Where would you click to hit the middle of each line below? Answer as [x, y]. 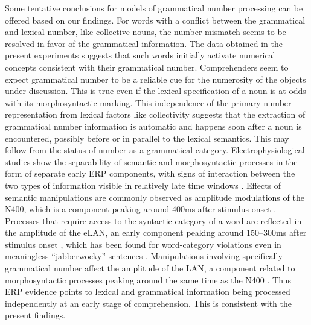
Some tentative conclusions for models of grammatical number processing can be [154, 8]
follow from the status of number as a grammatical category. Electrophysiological [155, 150]
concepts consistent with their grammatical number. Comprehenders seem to [147, 67]
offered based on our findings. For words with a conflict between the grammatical [155, 20]
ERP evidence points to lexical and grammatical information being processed [148, 292]
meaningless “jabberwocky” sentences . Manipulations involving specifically [144, 256]
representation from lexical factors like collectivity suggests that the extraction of [155, 114]
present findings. [35, 315]
